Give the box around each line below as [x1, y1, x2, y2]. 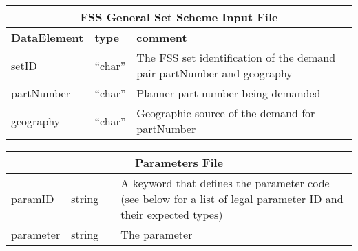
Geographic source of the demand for [136, 105, 315, 121]
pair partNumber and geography [136, 65, 293, 81]
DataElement [11, 29, 84, 45]
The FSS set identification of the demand [136, 49, 336, 65]
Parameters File [134, 154, 224, 170]
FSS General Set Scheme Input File [80, 9, 278, 25]
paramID [11, 191, 54, 206]
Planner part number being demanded [136, 85, 321, 101]
